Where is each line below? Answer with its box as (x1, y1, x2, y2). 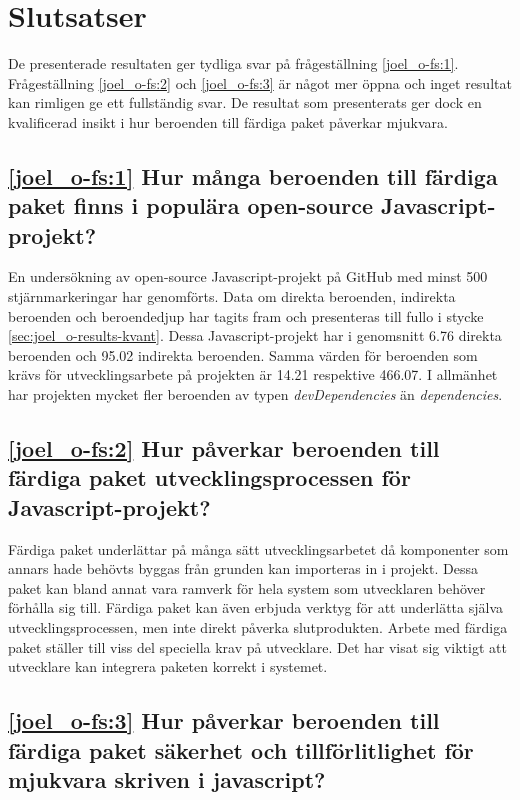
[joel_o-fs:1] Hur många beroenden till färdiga (8, 160, 498, 191)
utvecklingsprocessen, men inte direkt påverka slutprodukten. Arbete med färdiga (8, 617, 508, 637)
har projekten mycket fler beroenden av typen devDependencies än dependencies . (8, 384, 503, 405)
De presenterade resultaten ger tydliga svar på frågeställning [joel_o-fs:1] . (8, 53, 459, 74)
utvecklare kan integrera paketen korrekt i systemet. (8, 656, 328, 677)
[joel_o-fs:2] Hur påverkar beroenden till (8, 433, 440, 464)
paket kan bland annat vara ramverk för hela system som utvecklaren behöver (8, 577, 486, 598)
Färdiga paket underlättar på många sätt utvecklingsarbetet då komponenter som (8, 538, 509, 559)
